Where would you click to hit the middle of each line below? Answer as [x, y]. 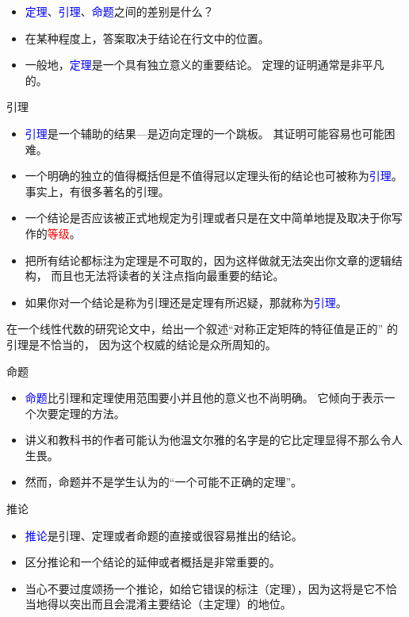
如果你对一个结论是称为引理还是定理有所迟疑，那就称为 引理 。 [186, 302]
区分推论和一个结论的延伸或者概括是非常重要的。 [153, 562]
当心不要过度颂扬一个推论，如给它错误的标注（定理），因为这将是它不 [205, 588]
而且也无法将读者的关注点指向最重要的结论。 [168, 276]
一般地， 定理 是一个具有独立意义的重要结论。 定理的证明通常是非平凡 [204, 65]
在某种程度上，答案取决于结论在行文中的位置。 [147, 38]
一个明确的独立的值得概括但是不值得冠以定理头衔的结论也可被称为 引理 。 [214, 176]
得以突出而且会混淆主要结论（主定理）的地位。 [169, 604]
